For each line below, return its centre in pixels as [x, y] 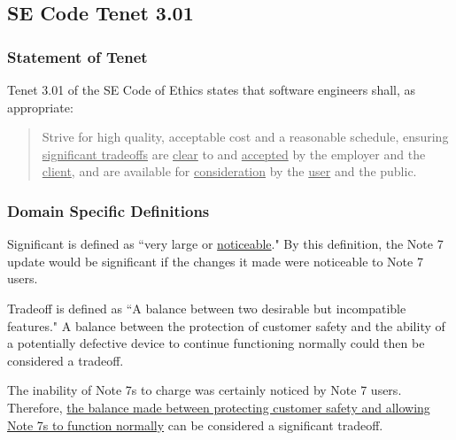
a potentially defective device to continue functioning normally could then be [216, 343]
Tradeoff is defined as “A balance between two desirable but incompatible [207, 308]
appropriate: [40, 107]
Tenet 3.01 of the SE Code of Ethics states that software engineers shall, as [212, 89]
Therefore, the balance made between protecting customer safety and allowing [219, 407]
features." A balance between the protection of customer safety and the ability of [226, 325]
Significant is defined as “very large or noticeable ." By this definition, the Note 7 [225, 244]
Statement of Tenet [77, 56]
